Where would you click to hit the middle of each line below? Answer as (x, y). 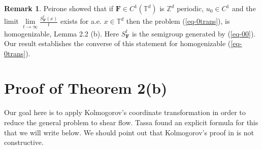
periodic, (190, 8)
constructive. (24, 142)
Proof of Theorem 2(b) (86, 88)
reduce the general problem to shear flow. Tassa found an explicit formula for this (131, 122)
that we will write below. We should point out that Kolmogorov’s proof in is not (129, 132)
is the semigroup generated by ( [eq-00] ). (194, 33)
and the (244, 8)
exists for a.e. (81, 21)
